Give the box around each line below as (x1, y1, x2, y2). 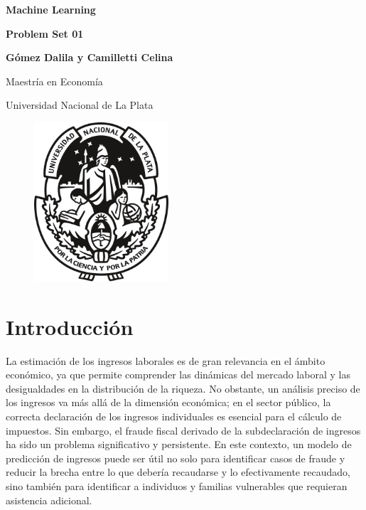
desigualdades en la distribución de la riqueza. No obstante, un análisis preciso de (6, 381, 360, 395)
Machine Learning (6, 2, 96, 16)
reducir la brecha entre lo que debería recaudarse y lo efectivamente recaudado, (6, 464, 350, 479)
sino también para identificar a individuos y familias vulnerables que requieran (6, 478, 348, 493)
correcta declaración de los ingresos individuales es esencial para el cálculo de (6, 409, 342, 424)
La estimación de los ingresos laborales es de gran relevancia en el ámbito (6, 353, 325, 368)
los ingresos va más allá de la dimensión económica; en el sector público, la (6, 395, 331, 410)
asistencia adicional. (6, 492, 92, 507)
